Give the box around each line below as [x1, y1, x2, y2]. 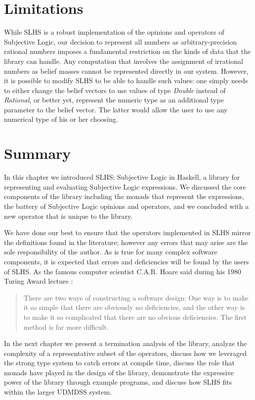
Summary [4, 143, 71, 163]
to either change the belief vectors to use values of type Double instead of [4, 85, 226, 95]
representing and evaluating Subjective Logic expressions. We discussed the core [4, 181, 246, 192]
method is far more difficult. [23, 321, 109, 332]
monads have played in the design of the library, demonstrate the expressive [4, 367, 234, 377]
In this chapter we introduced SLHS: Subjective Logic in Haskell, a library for [4, 172, 240, 182]
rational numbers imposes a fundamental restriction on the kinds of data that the [4, 46, 251, 56]
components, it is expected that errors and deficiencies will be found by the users [4, 256, 250, 266]
